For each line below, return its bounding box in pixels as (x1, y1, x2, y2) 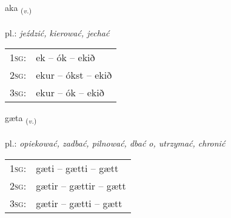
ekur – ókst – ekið (36, 68, 112, 82)
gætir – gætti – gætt (36, 196, 122, 210)
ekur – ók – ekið (36, 85, 104, 100)
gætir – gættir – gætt (36, 178, 126, 193)
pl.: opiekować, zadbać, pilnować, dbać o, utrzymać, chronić (5, 137, 226, 150)
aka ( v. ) (5, 1, 32, 15)
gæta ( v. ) (5, 111, 37, 126)
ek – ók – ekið (36, 50, 95, 65)
